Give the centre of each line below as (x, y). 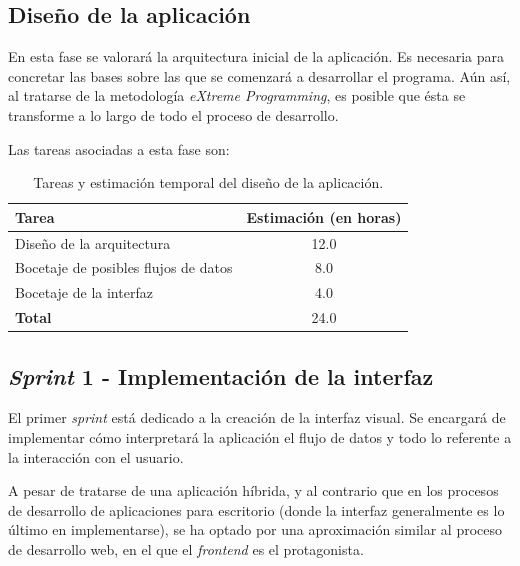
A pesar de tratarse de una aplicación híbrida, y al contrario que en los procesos (253, 490)
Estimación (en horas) (324, 216)
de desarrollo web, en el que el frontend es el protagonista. (186, 549)
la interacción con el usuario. (96, 456)
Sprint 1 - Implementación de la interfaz (221, 375)
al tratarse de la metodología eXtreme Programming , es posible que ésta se (237, 95)
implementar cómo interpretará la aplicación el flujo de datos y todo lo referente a (260, 437)
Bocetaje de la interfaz (84, 292)
